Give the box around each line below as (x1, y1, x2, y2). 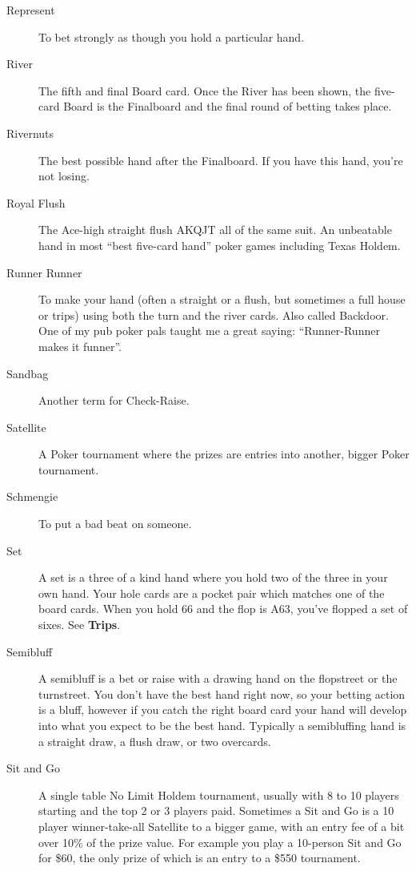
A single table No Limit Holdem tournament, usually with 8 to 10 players (38, 786, 399, 803)
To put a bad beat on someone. (38, 515, 192, 532)
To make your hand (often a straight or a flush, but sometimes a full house (38, 291, 406, 308)
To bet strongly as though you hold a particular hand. (38, 28, 305, 45)
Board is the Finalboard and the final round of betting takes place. (63, 98, 392, 115)
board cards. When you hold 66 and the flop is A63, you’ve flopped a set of (38, 600, 408, 617)
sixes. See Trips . (38, 616, 121, 633)
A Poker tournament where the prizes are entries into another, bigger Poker (38, 446, 410, 462)
